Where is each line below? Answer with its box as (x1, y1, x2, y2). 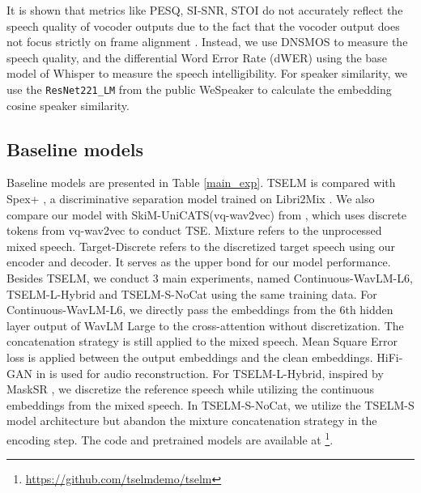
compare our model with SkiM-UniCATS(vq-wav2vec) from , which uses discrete (6, 206, 406, 223)
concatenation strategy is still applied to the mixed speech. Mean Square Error (6, 333, 398, 350)
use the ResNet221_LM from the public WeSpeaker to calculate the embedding (6, 80, 392, 97)
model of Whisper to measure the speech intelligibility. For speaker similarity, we (6, 65, 408, 82)
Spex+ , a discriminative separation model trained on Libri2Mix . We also (6, 190, 375, 207)
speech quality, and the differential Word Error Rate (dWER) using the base (6, 49, 387, 66)
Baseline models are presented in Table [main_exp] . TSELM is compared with (6, 174, 396, 191)
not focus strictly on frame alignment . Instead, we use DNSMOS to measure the (6, 33, 408, 50)
